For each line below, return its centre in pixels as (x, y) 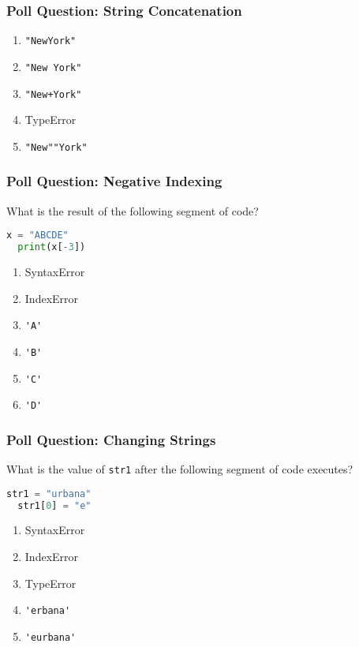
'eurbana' (50, 637)
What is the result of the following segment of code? (133, 210)
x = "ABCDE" (37, 236)
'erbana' (48, 611)
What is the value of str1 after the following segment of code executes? (180, 469)
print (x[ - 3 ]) (52, 247)
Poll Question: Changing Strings (111, 439)
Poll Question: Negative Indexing (114, 181)
